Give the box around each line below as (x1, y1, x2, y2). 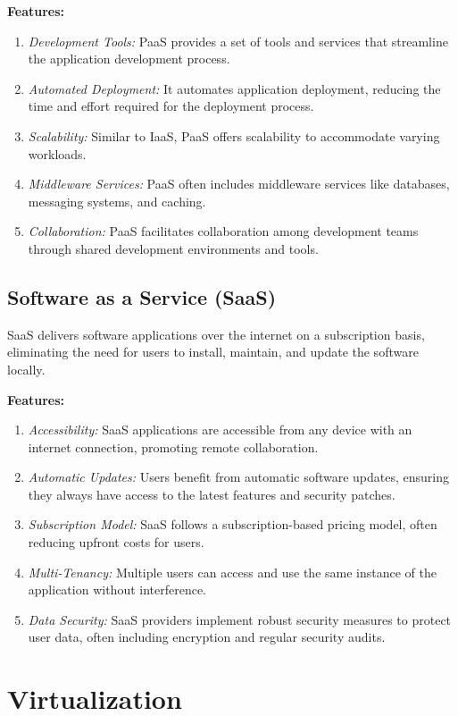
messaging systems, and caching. (28, 191, 206, 210)
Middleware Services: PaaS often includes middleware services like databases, (28, 174, 450, 193)
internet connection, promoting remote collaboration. (28, 437, 319, 456)
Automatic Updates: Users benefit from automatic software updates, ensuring (28, 468, 450, 486)
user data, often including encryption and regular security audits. (28, 628, 386, 646)
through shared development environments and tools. (28, 239, 319, 257)
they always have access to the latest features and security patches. (28, 484, 396, 503)
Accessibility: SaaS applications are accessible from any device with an (28, 420, 412, 439)
